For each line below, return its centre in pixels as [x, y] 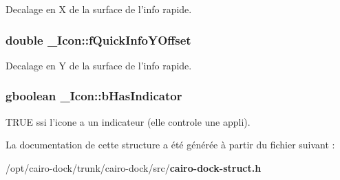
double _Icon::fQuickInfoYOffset [98, 40]
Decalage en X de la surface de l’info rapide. [99, 9]
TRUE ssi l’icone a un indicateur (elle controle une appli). [128, 121]
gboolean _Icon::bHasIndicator [94, 96]
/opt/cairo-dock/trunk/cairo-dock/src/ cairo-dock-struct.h [134, 167]
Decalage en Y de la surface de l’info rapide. [99, 65]
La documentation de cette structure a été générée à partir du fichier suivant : [170, 145]
